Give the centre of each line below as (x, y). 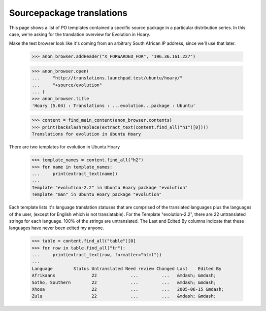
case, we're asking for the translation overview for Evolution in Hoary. (80, 34)
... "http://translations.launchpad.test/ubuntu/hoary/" (107, 78)
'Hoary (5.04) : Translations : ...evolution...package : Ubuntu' (114, 105)
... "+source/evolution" (67, 85)
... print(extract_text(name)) (75, 173)
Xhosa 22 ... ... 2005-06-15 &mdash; (128, 289)
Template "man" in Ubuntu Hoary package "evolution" (97, 194)
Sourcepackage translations (68, 13)
